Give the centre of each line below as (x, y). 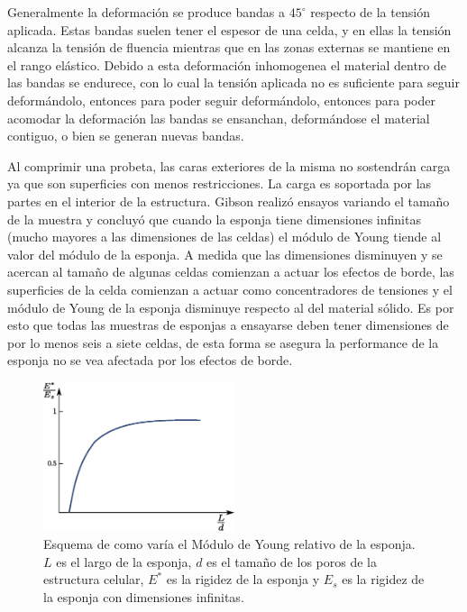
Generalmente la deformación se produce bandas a (146, 12)
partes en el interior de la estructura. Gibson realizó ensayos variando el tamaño (229, 201)
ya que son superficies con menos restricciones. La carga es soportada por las (220, 183)
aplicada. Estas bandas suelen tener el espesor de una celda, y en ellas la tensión (229, 29)
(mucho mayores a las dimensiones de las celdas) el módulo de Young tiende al (224, 237)
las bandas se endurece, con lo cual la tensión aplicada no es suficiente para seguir (233, 82)
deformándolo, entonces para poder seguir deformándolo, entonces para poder (221, 100)
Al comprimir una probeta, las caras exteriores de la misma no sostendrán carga (229, 165)
